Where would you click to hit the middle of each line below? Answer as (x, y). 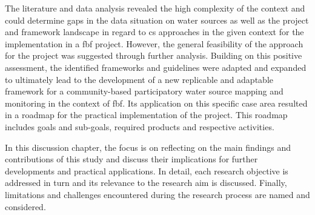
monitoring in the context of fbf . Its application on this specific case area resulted (156, 103)
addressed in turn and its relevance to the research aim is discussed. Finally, (146, 183)
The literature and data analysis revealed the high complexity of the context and (155, 8)
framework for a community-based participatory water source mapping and (144, 91)
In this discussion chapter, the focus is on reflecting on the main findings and (148, 147)
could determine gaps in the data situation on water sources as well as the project (157, 20)
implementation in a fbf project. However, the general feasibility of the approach (154, 43)
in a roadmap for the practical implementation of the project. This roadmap (146, 115)
